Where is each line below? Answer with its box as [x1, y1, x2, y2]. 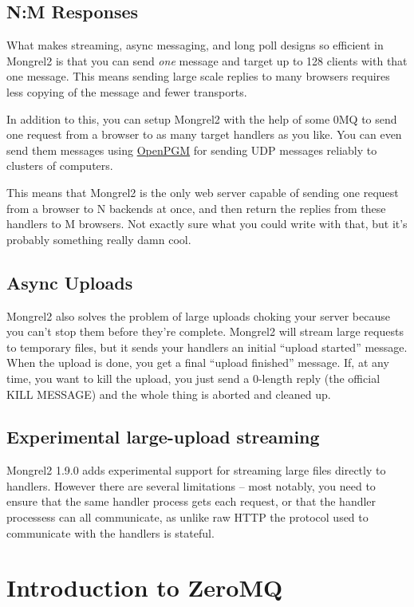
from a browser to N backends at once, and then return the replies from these [6, 199, 386, 216]
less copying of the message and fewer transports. [6, 83, 247, 100]
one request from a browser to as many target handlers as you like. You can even [6, 126, 402, 143]
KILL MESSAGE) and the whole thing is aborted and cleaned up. [6, 385, 331, 402]
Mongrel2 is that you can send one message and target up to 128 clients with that [6, 52, 408, 69]
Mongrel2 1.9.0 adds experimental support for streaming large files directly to [6, 462, 386, 479]
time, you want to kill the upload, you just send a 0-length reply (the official [6, 369, 380, 386]
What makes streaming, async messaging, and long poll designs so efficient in [6, 37, 384, 53]
